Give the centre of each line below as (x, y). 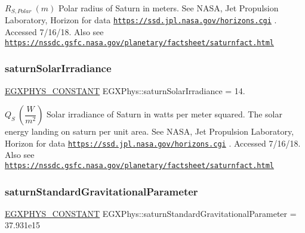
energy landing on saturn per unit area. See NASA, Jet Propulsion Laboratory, (150, 131)
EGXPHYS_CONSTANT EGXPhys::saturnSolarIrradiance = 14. (125, 90)
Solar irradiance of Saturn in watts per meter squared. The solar (164, 114)
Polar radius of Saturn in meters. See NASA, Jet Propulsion (168, 8)
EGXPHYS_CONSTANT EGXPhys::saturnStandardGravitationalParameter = (151, 213)
